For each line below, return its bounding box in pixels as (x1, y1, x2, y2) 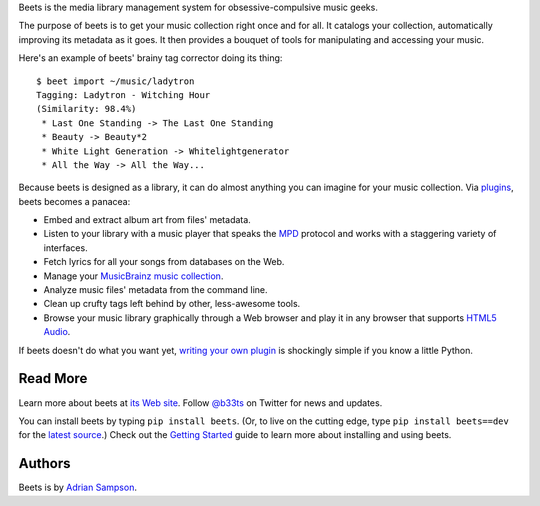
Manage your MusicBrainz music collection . (43, 270, 224, 282)
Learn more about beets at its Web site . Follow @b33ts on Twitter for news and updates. (18, 396, 383, 409)
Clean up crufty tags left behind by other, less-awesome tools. (43, 298, 301, 310)
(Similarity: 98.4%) (36, 103, 137, 115)
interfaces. (43, 241, 89, 254)
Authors (18, 455, 71, 472)
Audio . (43, 326, 71, 338)
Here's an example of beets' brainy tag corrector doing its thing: (18, 52, 283, 64)
